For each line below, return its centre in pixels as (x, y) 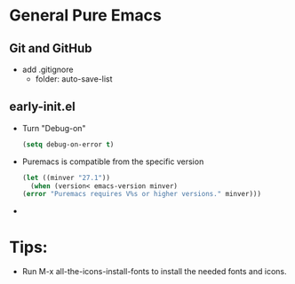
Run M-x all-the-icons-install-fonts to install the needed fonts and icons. (154, 272)
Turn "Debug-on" (54, 128)
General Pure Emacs (85, 16)
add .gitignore (48, 69)
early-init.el (42, 107)
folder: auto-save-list (74, 79)
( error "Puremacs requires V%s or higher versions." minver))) (142, 194)
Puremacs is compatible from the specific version (113, 162)
